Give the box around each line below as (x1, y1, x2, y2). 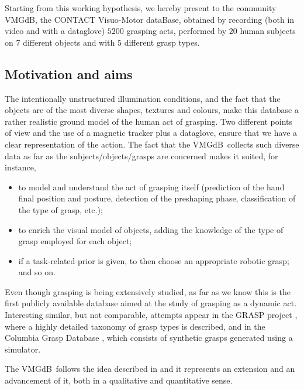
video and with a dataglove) (5, 25, 105, 37)
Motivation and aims (5, 64, 133, 83)
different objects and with (23, 36, 115, 48)
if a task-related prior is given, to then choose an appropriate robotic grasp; (18, 254, 289, 266)
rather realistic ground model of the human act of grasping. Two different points (5, 115, 293, 127)
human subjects (240, 25, 296, 37)
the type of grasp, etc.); (18, 203, 103, 215)
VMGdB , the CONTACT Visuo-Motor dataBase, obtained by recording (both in (5, 13, 295, 25)
